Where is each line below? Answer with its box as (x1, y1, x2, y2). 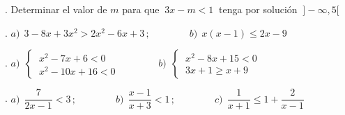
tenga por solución (219, 2, 298, 16)
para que (122, 2, 160, 16)
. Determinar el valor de (5, 2, 107, 16)
